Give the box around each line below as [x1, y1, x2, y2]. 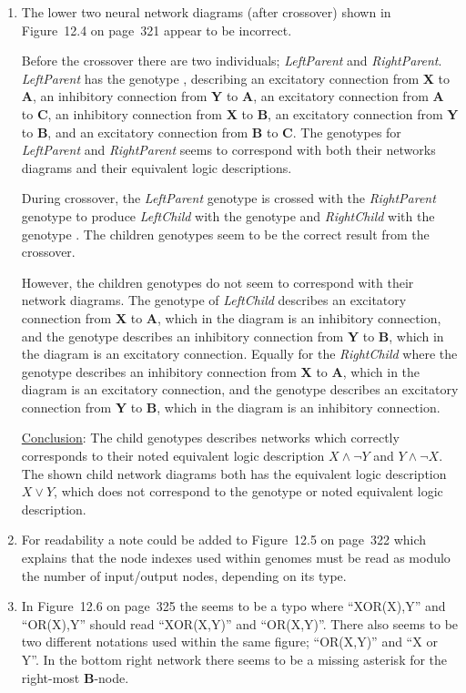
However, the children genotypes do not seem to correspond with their [21, 272, 414, 291]
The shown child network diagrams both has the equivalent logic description [21, 464, 447, 483]
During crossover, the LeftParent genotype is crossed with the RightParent [21, 189, 436, 208]
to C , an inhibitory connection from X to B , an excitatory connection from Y [21, 104, 459, 123]
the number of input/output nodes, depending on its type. [21, 566, 347, 585]
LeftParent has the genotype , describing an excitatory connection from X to [21, 68, 451, 87]
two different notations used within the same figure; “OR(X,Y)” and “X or [21, 632, 438, 651]
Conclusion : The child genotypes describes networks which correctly [21, 428, 400, 447]
